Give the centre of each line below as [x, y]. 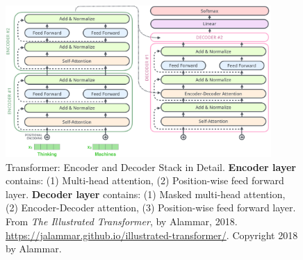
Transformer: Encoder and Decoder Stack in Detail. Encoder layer [151, 166]
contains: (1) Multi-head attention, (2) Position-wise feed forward [145, 180]
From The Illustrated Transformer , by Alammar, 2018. [122, 221]
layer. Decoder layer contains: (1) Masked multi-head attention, [146, 194]
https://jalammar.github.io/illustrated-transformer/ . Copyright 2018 [152, 235]
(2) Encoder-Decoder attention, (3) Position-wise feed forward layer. [151, 208]
